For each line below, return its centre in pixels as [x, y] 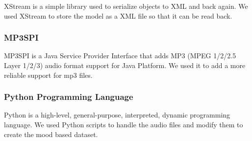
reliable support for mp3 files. [48, 75]
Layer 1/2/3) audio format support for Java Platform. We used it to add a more [125, 65]
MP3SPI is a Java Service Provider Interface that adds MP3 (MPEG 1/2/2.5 [120, 56]
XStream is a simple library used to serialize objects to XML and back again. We [126, 6]
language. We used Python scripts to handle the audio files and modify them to [124, 124]
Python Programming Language [69, 97]
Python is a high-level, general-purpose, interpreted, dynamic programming [117, 115]
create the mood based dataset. [51, 134]
